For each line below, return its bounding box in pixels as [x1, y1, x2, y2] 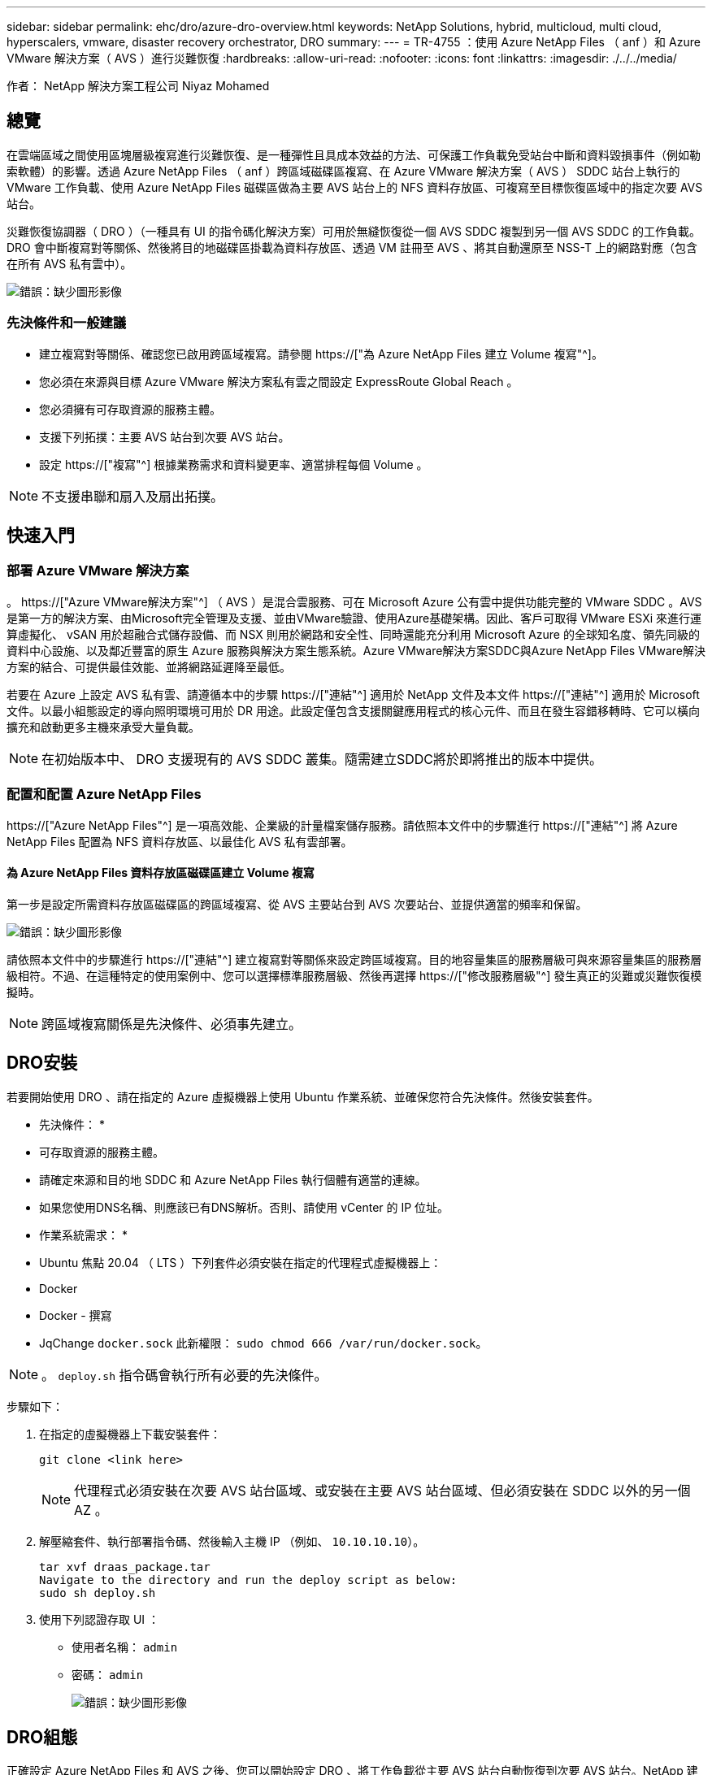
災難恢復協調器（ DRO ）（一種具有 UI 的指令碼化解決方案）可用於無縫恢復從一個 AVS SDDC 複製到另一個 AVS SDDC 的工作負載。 [7, 224, 701, 238]
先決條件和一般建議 [7, 315, 127, 332]
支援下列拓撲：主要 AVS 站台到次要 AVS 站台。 [39, 429, 290, 444]
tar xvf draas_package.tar [39, 1560, 211, 1573]
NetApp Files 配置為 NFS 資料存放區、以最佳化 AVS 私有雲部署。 [7, 834, 353, 848]
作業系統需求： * [39, 1227, 128, 1242]
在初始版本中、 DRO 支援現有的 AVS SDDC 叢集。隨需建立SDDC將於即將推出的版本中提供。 [41, 750, 602, 767]
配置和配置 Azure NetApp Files [7, 786, 202, 803]
